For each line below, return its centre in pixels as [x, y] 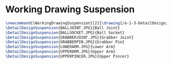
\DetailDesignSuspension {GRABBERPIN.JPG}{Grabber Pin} [65, 42]
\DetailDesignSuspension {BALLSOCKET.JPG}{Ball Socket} [65, 33]
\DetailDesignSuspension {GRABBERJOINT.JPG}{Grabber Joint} [70, 37]
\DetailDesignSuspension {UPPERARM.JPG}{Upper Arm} [60, 52]
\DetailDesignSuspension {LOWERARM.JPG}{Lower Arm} [60, 47]
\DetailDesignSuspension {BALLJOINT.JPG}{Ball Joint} [63, 28]
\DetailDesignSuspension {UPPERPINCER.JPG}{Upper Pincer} [67, 57]
